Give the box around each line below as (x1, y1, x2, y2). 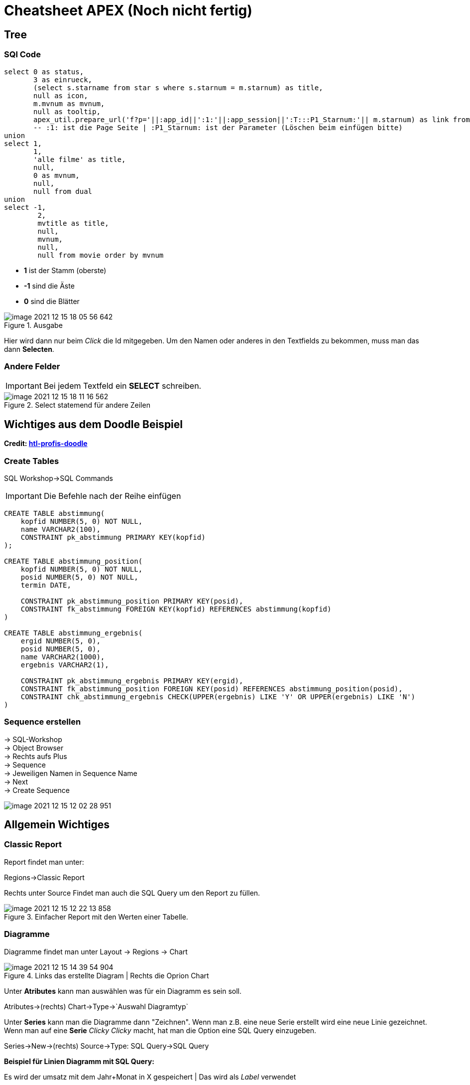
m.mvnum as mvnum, (33, 99, 105, 108)
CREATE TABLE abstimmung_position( (4, 557, 143, 565)
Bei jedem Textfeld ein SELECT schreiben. (43, 381, 202, 391)
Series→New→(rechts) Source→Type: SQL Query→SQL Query (4, 1041, 209, 1050)
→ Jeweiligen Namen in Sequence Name (4, 769, 137, 777)
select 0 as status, (4, 67, 84, 76)
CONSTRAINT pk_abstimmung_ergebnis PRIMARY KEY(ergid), (20, 676, 243, 685)
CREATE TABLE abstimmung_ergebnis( (4, 628, 143, 637)
